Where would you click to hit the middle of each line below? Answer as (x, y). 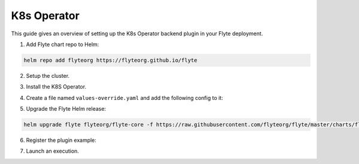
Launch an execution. (52, 151)
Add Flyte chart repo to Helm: (63, 44)
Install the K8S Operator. (56, 87)
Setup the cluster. (48, 75)
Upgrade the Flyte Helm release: (66, 109)
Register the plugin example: (61, 140)
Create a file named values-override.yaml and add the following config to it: (125, 98)
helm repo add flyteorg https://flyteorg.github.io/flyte (110, 60)
